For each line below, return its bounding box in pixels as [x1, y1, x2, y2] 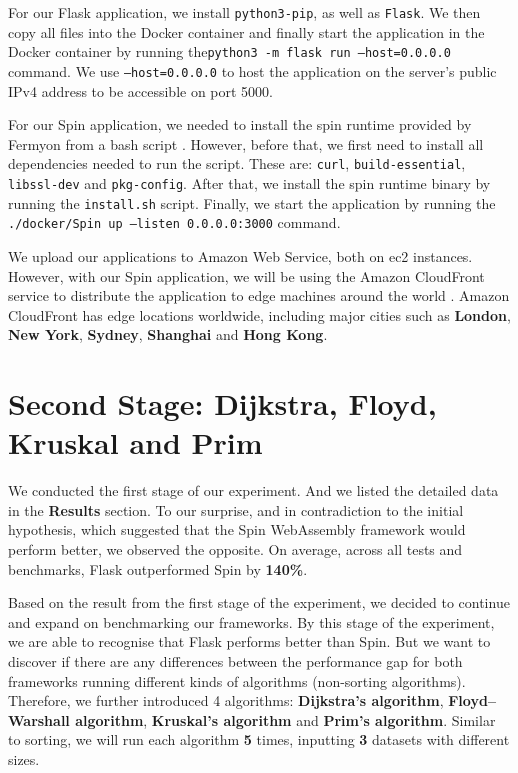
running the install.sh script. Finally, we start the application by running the [8, 192, 496, 213]
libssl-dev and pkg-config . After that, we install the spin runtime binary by [8, 173, 491, 193]
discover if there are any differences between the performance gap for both [8, 651, 463, 671]
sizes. [8, 748, 40, 769]
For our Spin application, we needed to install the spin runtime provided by [8, 114, 472, 135]
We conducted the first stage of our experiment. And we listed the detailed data [8, 480, 499, 501]
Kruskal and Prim [8, 422, 263, 463]
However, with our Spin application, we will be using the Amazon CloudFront [8, 265, 485, 286]
